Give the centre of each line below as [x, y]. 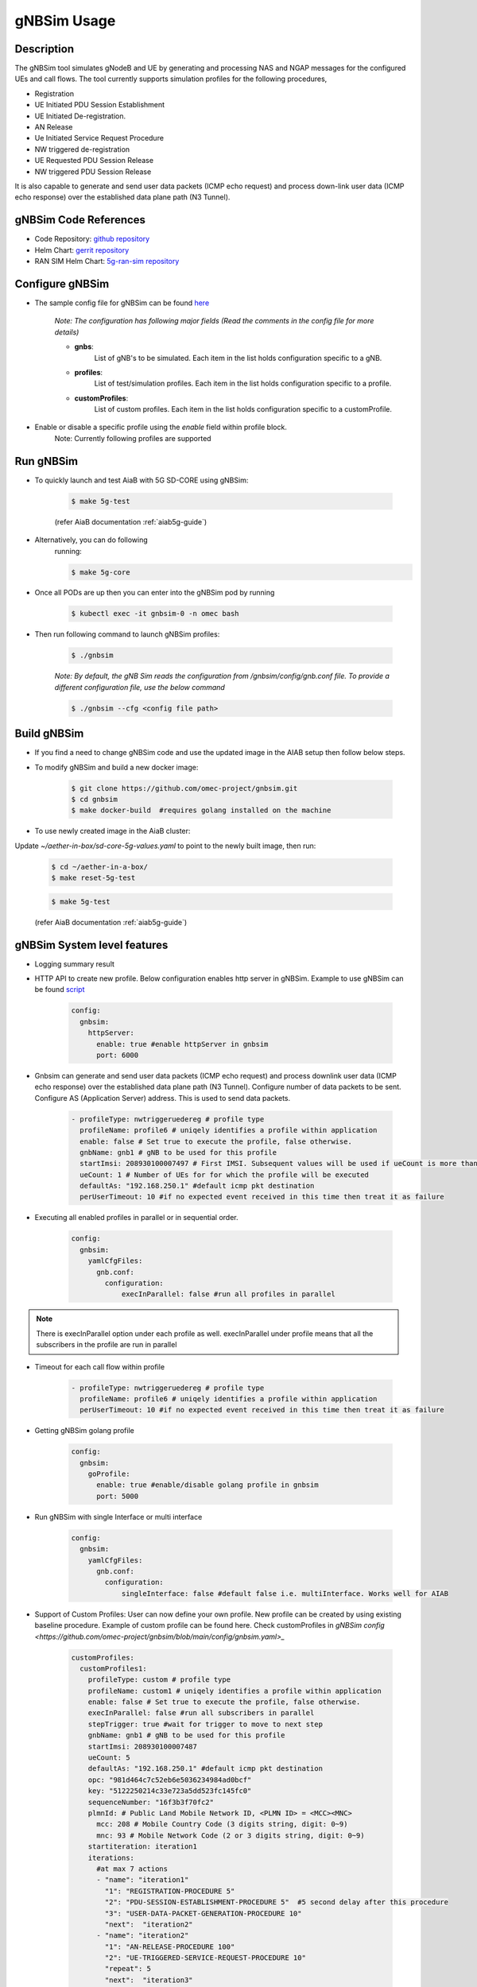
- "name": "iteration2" [143, 1936]
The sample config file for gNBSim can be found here [122, 303]
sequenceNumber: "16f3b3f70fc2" [151, 1802]
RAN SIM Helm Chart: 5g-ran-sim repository [107, 261]
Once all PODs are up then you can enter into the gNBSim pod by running [155, 593]
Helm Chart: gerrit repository [82, 250]
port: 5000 [118, 1496]
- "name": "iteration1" [143, 1880]
